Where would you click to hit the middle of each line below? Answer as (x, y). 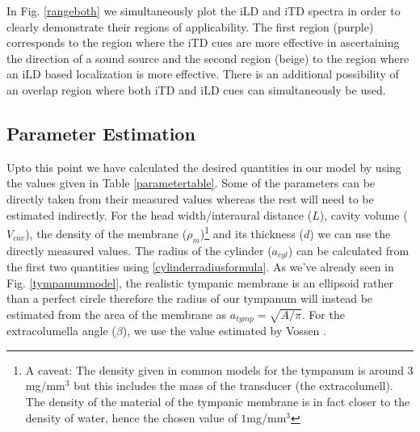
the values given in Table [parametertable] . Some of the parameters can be (191, 183)
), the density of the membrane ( (106, 233)
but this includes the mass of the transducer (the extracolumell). (233, 386)
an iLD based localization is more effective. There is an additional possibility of (203, 74)
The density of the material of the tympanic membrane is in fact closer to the (218, 402)
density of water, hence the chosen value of (131, 417)
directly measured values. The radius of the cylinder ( (139, 250)
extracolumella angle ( (61, 331)
